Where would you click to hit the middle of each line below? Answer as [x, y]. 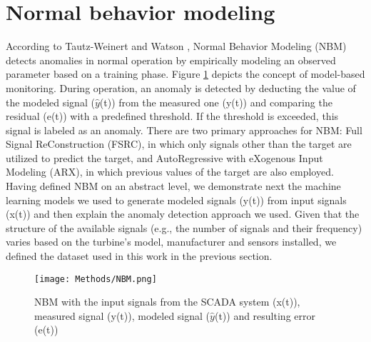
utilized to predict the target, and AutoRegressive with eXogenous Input [164, 157]
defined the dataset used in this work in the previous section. [139, 256]
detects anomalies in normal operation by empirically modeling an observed [171, 60]
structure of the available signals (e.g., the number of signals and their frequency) [184, 227]
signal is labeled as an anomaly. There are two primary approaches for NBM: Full [184, 130]
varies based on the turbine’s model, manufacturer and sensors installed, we [171, 242]
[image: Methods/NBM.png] [96, 279]
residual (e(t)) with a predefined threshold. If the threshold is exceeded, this [172, 116]
